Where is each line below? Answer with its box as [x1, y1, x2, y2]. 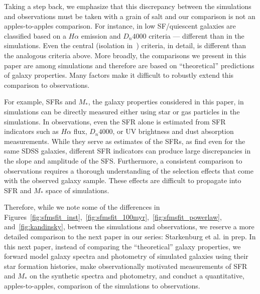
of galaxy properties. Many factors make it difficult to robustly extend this [4, 70, 234, 80]
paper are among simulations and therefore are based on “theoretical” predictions [4, 60, 254, 70]
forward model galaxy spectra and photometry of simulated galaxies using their [4, 251, 248, 261]
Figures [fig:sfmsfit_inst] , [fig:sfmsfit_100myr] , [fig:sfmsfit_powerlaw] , [4, 211, 222, 222]
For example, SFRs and [4, 96, 76, 107]
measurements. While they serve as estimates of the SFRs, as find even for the [4, 135, 245, 146]
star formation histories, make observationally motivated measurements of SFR [4, 260, 247, 271]
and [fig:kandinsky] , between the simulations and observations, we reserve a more [4, 221, 254, 232]
